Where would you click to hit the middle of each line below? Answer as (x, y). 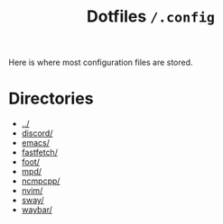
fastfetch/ (39, 152)
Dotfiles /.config (151, 17)
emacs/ (36, 143)
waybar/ (37, 210)
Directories (51, 99)
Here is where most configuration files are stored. (101, 63)
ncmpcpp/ (41, 181)
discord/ (37, 133)
